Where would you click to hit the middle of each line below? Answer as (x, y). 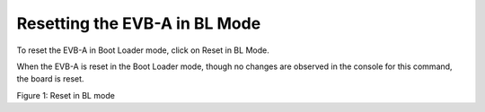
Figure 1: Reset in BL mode (66, 95)
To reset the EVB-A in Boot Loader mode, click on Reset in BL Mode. (143, 50)
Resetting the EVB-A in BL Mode (139, 23)
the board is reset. (50, 79)
